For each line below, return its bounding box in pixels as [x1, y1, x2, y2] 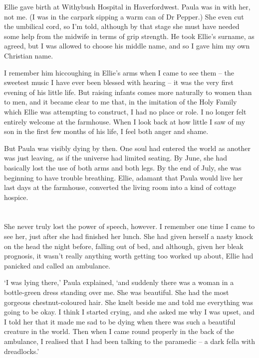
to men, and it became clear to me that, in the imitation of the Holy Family [4, 96, 237, 107]
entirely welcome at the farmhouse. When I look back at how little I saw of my [4, 116, 246, 126]
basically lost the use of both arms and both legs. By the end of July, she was [4, 162, 242, 172]
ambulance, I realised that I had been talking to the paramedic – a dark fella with [4, 336, 256, 346]
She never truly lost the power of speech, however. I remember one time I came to [4, 221, 255, 231]
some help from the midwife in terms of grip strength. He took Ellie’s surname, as [4, 30, 255, 41]
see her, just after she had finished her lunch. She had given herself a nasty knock [4, 231, 254, 241]
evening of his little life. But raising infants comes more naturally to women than [4, 86, 252, 97]
